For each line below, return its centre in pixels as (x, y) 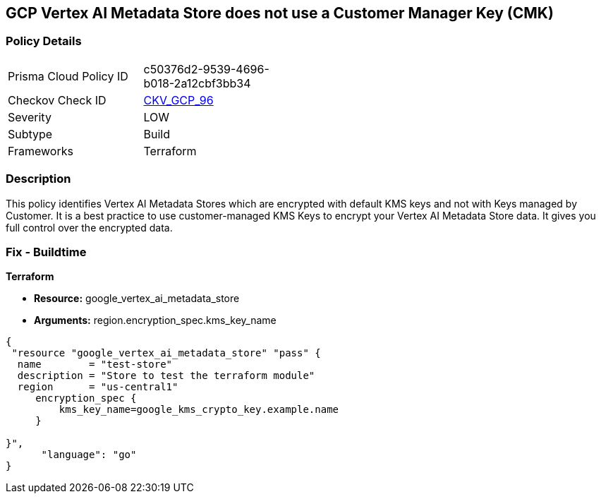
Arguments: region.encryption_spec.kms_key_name (155, 320)
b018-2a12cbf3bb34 (197, 83)
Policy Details (44, 41)
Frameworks (41, 151)
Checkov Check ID (57, 100)
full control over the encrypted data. (89, 227)
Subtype (30, 134)
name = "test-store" (95, 365)
